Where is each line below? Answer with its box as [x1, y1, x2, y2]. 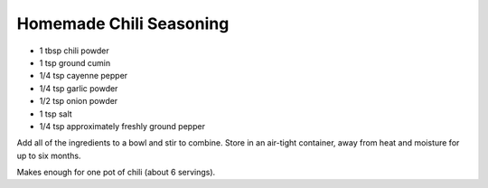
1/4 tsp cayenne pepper [39, 70, 128, 81]
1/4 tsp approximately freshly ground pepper [39, 120, 205, 131]
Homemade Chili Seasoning [16, 14, 230, 33]
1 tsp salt [39, 108, 72, 119]
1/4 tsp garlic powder [39, 82, 118, 94]
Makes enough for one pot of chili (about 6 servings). [16, 167, 216, 178]
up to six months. [16, 150, 81, 161]
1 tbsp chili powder [39, 45, 109, 56]
